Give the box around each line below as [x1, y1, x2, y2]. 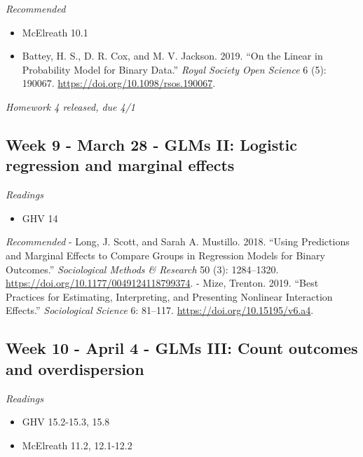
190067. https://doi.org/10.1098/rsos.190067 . [22, 76, 216, 90]
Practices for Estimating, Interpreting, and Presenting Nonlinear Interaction [6, 289, 333, 303]
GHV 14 [22, 210, 58, 225]
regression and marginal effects [6, 154, 235, 176]
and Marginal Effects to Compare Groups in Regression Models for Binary [6, 247, 325, 262]
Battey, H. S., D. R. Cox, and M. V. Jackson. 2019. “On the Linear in [22, 48, 323, 63]
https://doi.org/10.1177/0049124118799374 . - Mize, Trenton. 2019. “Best [6, 275, 319, 290]
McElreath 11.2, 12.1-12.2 [22, 437, 132, 452]
